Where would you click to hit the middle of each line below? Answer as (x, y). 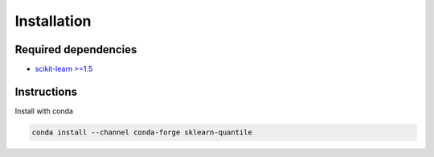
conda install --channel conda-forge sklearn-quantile (142, 132)
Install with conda (44, 111)
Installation (53, 21)
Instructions (46, 91)
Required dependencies (76, 50)
